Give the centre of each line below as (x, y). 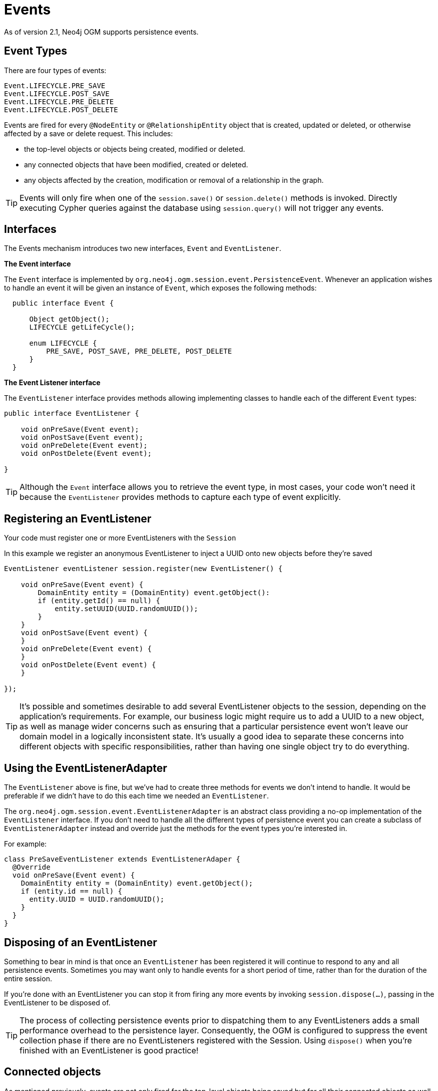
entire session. (28, 978)
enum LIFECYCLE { (63, 343)
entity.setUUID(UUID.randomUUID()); (126, 609)
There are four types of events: (55, 70)
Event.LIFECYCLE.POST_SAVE (57, 93)
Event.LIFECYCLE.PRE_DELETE (59, 101)
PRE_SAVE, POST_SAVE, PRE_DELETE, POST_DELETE (139, 351)
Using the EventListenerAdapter (86, 768)
